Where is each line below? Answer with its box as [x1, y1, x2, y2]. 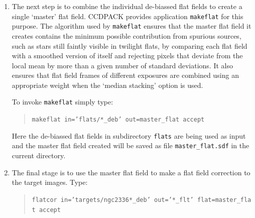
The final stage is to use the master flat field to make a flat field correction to [12, 167, 250, 177]
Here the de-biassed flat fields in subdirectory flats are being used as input [12, 130, 246, 141]
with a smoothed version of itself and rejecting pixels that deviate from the [12, 50, 243, 61]
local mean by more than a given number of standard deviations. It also [12, 60, 233, 70]
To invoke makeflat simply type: [12, 96, 113, 107]
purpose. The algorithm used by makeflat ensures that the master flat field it [12, 21, 251, 31]
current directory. [12, 150, 66, 161]
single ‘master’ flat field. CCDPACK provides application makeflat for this [12, 11, 243, 21]
